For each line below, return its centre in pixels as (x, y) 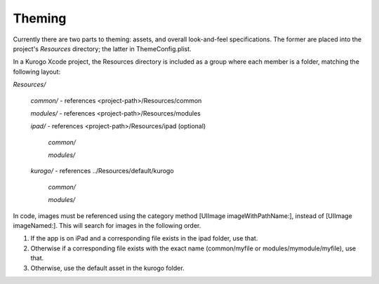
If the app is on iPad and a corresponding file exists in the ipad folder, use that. (144, 238)
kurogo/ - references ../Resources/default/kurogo (102, 171)
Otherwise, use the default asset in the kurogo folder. (108, 268)
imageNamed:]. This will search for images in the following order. (107, 226)
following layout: (37, 72)
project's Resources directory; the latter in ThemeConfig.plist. (102, 48)
